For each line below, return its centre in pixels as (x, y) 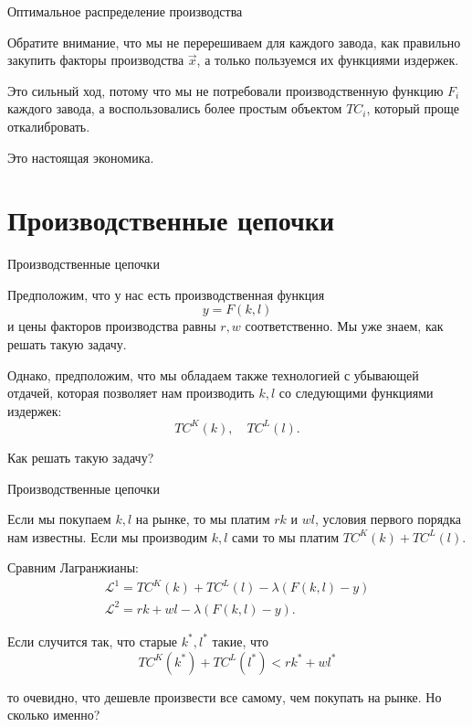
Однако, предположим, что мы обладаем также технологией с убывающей (213, 374)
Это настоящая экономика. (81, 157)
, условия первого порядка (388, 519)
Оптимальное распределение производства (125, 11)
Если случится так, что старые (93, 641)
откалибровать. (49, 126)
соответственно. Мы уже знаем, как (344, 326)
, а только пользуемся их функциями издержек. (328, 60)
